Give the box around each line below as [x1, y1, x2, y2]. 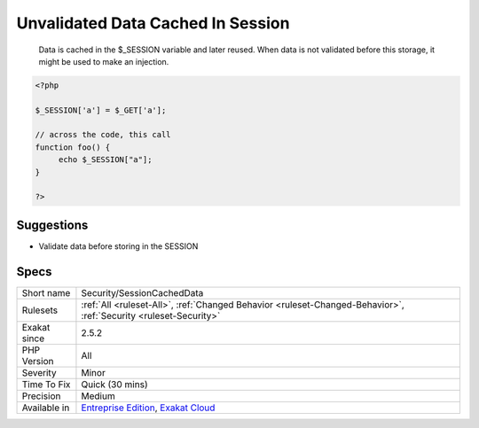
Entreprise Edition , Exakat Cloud [81, 401, 216, 414]
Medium [81, 390, 115, 402]
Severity [21, 366, 57, 378]
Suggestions [16, 217, 89, 232]
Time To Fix [21, 377, 71, 390]
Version [21, 354, 54, 367]
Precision [21, 390, 61, 402]
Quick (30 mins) [81, 377, 148, 390]
